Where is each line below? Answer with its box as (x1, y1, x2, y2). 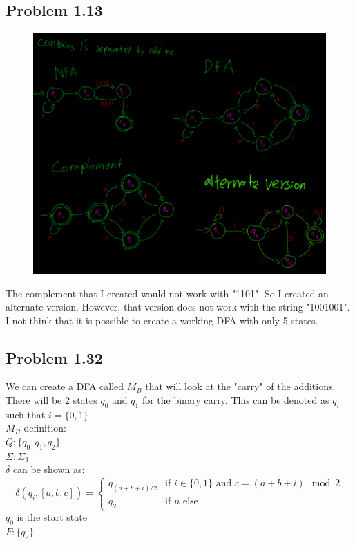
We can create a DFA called (6, 379, 124, 394)
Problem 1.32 (6, 347, 103, 368)
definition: (23, 421, 66, 435)
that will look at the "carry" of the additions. (145, 379, 336, 394)
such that (6, 407, 46, 421)
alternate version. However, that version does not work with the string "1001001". (6, 299, 350, 314)
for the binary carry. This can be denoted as (142, 393, 329, 407)
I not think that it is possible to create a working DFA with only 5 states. (6, 313, 318, 327)
